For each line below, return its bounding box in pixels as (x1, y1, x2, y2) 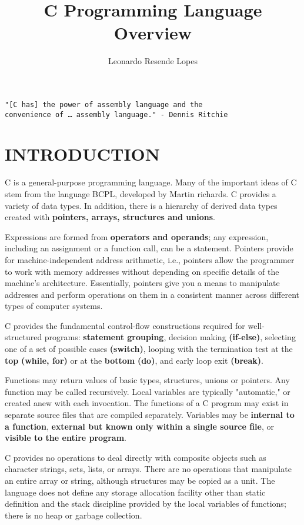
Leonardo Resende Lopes (108, 55, 198, 67)
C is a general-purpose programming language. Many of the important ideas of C (5, 176, 297, 188)
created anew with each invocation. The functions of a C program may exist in (5, 397, 289, 409)
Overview (113, 21, 192, 45)
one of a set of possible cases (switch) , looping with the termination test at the (5, 343, 293, 355)
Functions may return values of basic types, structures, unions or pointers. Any (5, 374, 290, 386)
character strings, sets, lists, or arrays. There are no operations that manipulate (5, 463, 292, 475)
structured (5, 331, 42, 343)
